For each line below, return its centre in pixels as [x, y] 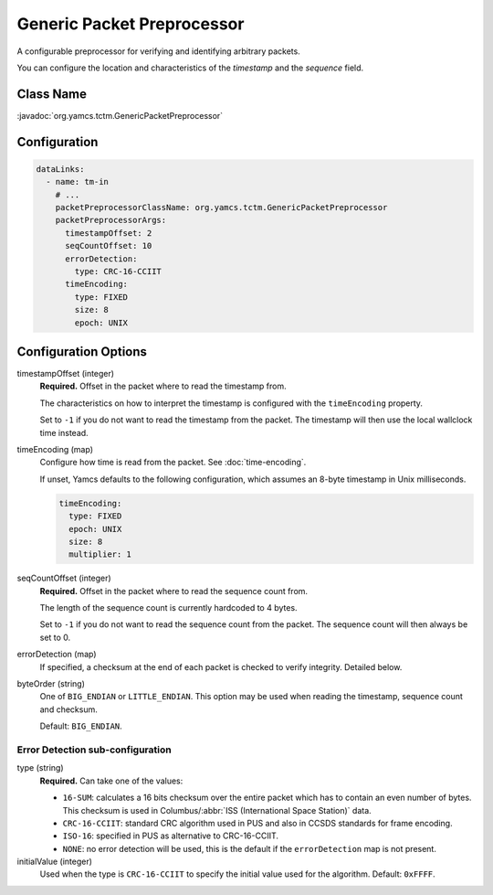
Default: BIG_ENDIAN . [81, 726]
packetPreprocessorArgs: [111, 220]
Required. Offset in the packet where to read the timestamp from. [163, 386]
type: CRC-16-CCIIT [118, 271]
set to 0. [55, 637]
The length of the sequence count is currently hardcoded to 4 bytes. [168, 608]
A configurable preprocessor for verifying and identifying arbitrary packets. [158, 51]
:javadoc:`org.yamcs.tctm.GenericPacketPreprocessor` [120, 115]
